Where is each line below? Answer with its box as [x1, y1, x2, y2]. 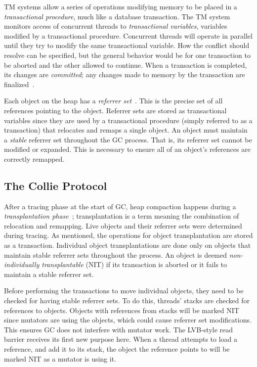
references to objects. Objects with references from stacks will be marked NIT [4, 305, 239, 315]
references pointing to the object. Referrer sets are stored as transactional [4, 105, 227, 115]
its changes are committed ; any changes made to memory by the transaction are [4, 69, 245, 80]
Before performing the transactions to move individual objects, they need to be [4, 285, 244, 296]
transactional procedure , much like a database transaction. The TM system [4, 11, 230, 21]
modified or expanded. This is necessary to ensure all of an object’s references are [4, 144, 251, 154]
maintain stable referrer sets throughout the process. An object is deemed [4, 249, 227, 260]
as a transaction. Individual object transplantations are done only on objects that [4, 240, 251, 250]
